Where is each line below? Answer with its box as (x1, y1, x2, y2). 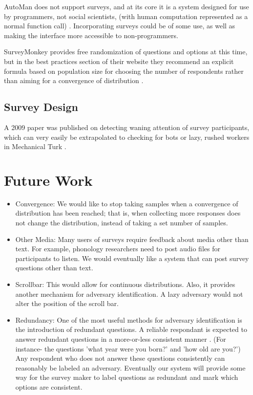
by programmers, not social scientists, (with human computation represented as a (4, 11, 248, 21)
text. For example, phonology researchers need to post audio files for (15, 243, 220, 254)
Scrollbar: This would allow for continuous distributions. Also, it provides (15, 279, 235, 289)
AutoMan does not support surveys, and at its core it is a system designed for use (4, 1, 249, 11)
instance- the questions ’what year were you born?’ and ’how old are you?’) (15, 343, 241, 353)
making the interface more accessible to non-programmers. (4, 30, 178, 40)
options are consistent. (15, 381, 83, 392)
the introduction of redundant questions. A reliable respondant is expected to (15, 324, 247, 334)
